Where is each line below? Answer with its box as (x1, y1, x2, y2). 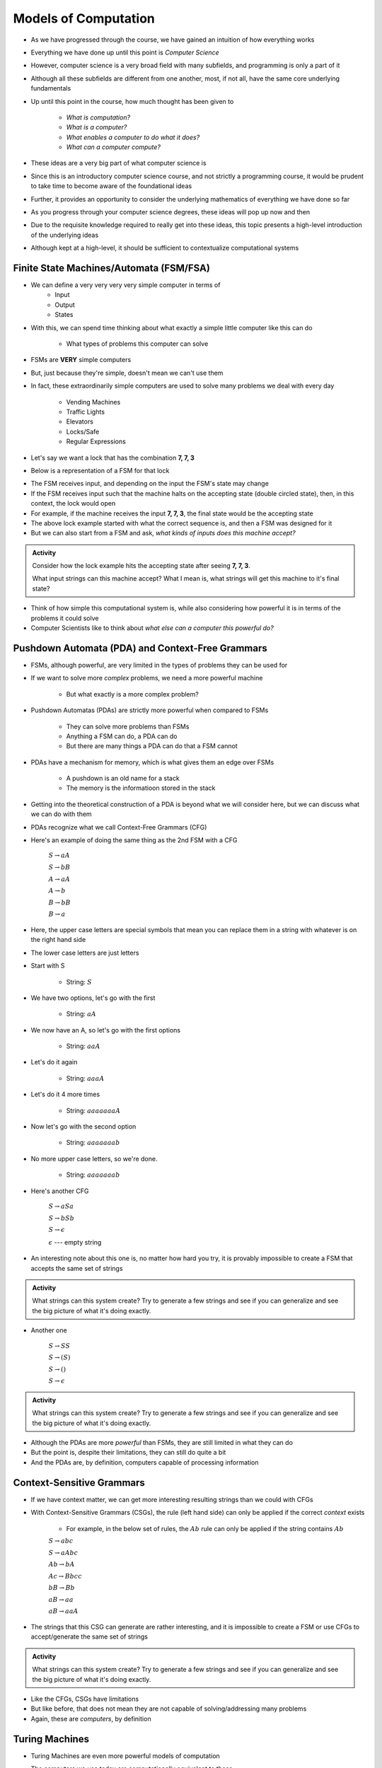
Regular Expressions (66, 437, 127, 446)
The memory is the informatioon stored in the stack (66, 784, 216, 792)
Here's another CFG (30, 1187, 89, 1195)
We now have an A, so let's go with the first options (30, 1025, 180, 1034)
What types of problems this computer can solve (66, 339, 209, 348)
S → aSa (48, 1202, 74, 1210)
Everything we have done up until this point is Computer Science (30, 48, 219, 57)
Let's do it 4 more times (30, 1090, 100, 1099)
